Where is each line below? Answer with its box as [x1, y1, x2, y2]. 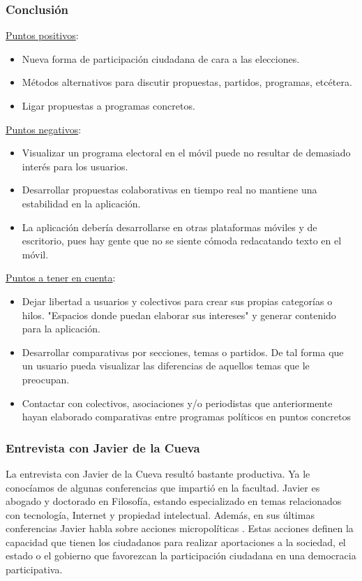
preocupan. [22, 372, 70, 386]
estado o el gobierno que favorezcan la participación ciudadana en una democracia [6, 548, 356, 563]
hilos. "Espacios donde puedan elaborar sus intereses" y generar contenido [22, 307, 336, 322]
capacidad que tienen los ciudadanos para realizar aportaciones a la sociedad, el [6, 534, 346, 549]
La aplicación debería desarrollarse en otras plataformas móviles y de [22, 219, 317, 234]
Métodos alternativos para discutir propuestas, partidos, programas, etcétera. [22, 75, 352, 89]
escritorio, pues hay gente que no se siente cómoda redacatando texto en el [22, 233, 342, 248]
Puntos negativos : [6, 122, 82, 136]
